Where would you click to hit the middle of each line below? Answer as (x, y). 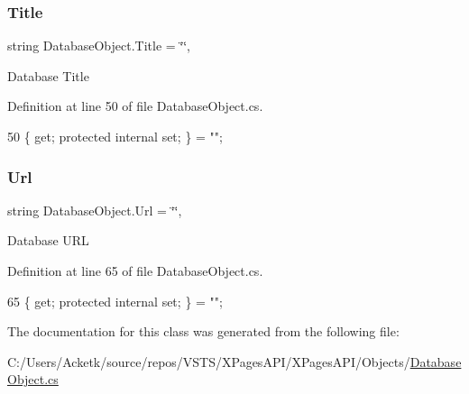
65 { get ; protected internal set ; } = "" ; (115, 301)
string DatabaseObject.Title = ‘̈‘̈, (99, 46)
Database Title (48, 75)
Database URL (48, 240)
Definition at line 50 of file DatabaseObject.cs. (135, 106)
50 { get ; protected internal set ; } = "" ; (115, 136)
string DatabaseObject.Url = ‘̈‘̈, (95, 210)
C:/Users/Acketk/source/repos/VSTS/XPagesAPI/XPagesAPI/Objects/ (209, 361)
